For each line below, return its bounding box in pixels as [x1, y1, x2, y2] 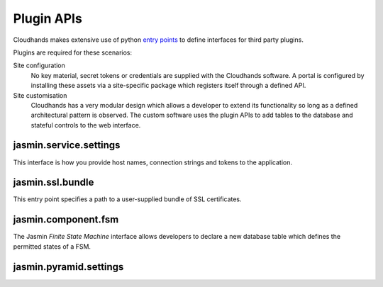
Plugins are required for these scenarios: [13, 48, 133, 57]
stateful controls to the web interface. [30, 120, 141, 129]
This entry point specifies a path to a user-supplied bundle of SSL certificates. [13, 195, 242, 203]
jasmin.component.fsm [13, 213, 119, 226]
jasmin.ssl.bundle [13, 176, 94, 188]
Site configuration [13, 61, 65, 70]
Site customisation [13, 91, 67, 99]
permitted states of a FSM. [13, 242, 91, 251]
